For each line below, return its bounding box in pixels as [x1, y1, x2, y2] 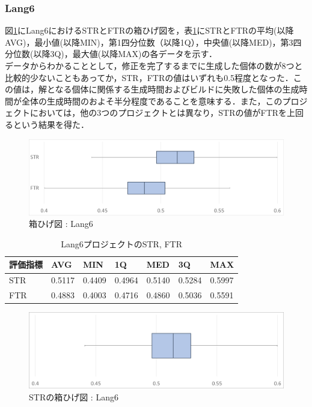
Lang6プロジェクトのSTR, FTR [61, 237, 182, 250]
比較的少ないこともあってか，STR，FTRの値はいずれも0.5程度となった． [5, 71, 293, 83]
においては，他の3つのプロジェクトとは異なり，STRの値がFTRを [29, 106, 287, 119]
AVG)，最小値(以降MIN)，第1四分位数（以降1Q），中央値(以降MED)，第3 [5, 35, 293, 48]
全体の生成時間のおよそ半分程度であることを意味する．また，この [21, 94, 283, 107]
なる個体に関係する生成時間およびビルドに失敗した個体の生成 [55, 83, 299, 95]
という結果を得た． [13, 118, 89, 130]
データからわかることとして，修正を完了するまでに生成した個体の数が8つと [5, 59, 303, 71]
